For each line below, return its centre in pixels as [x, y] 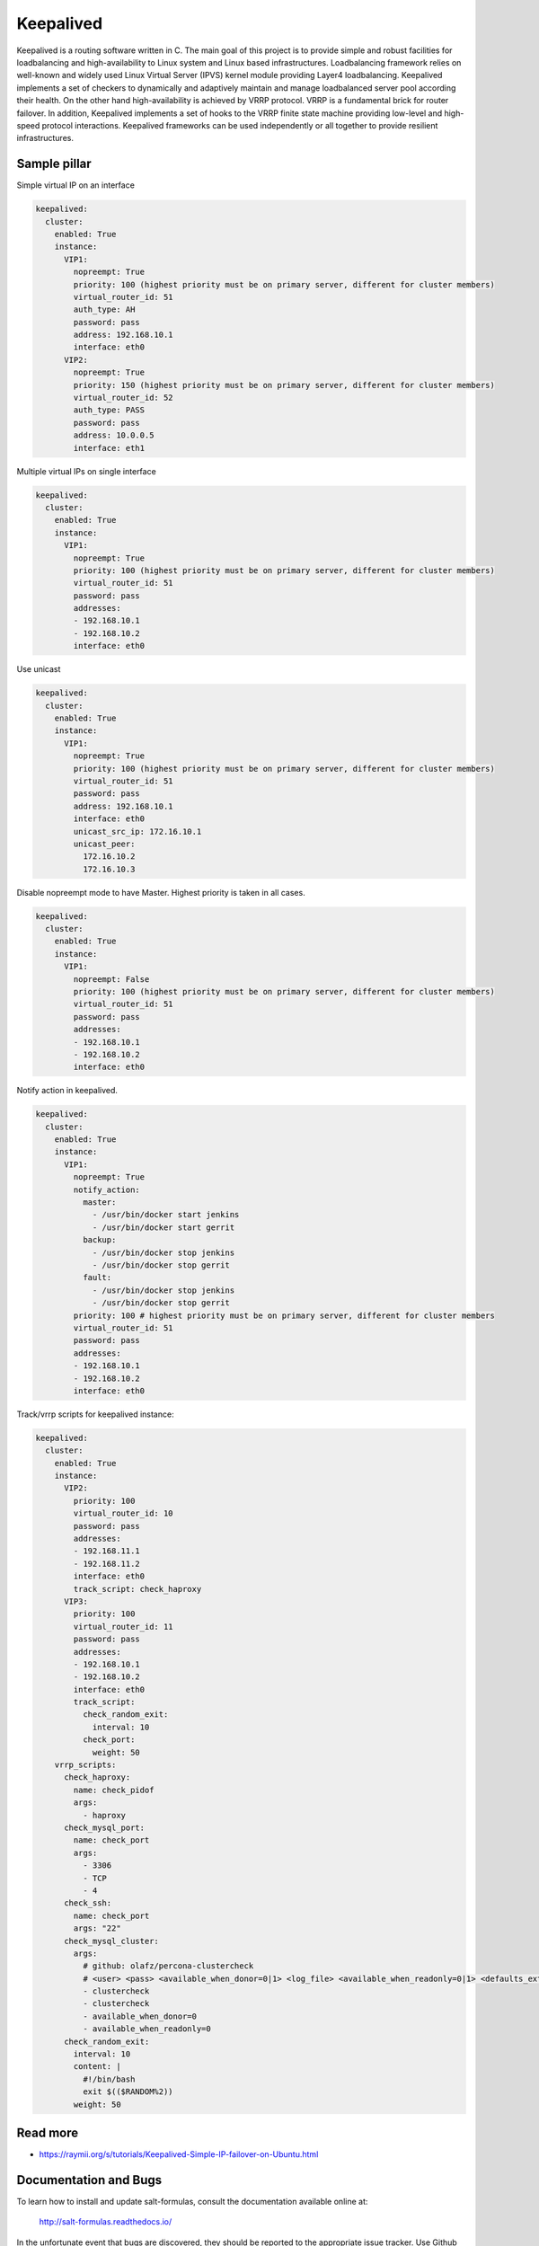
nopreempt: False [111, 979]
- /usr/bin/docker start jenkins [166, 1215]
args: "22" [97, 1928]
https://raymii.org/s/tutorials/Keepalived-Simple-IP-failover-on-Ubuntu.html [179, 2154]
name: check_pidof [114, 1790]
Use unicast [39, 669]
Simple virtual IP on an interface [75, 185]
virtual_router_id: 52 [124, 398]
